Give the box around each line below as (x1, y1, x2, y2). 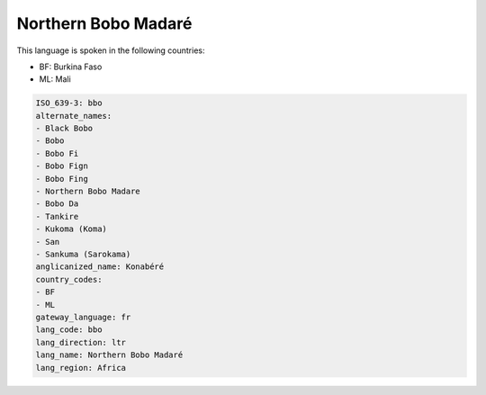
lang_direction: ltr (35, 337, 126, 347)
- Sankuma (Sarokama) (35, 249, 131, 259)
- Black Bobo (35, 123, 94, 134)
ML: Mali (39, 74, 71, 85)
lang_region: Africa (35, 363, 126, 373)
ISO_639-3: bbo (35, 98, 103, 108)
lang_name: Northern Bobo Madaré (35, 350, 184, 360)
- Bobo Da (35, 199, 79, 209)
